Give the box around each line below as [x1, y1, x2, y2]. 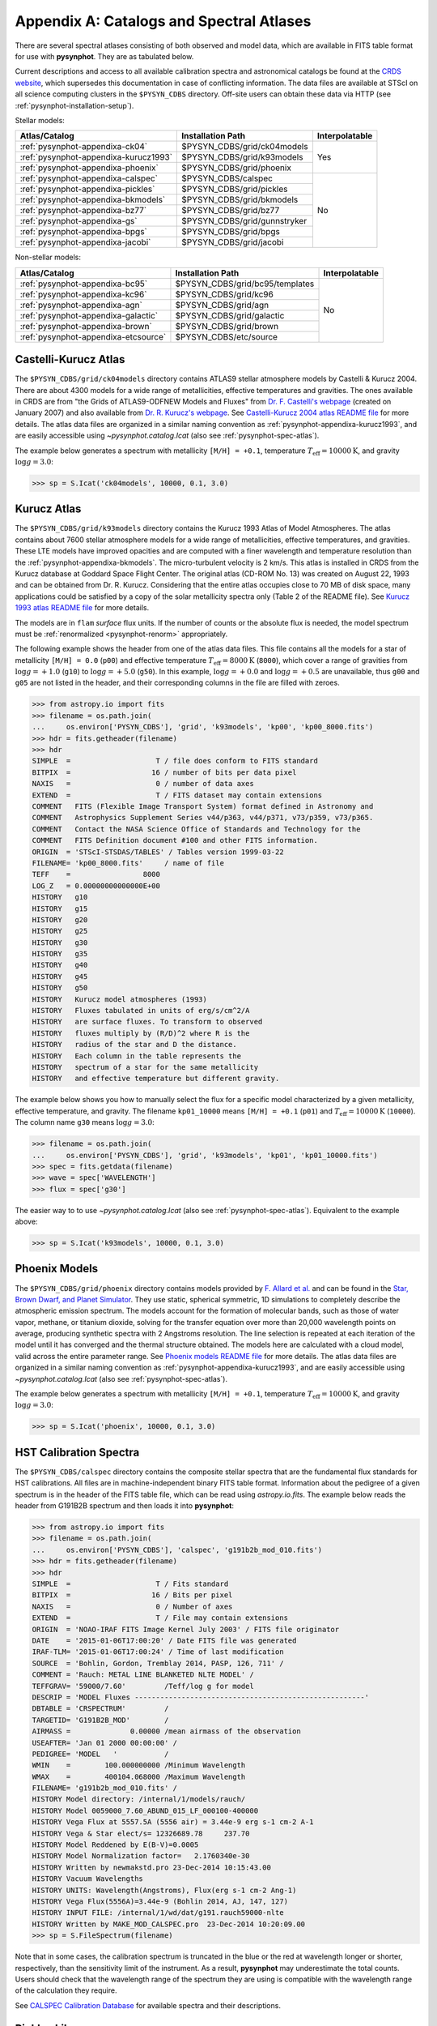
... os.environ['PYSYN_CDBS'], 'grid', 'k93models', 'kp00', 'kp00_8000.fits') [32, 722, 374, 732]
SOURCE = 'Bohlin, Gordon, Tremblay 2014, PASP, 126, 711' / [32, 1658, 284, 1668]
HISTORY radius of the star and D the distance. [32, 1040, 238, 1049]
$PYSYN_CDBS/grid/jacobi [181, 237, 284, 248]
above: [15, 1216, 38, 1227]
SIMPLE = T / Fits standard [32, 1579, 229, 1588]
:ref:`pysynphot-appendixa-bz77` [19, 205, 147, 216]
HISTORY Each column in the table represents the [32, 1051, 242, 1061]
